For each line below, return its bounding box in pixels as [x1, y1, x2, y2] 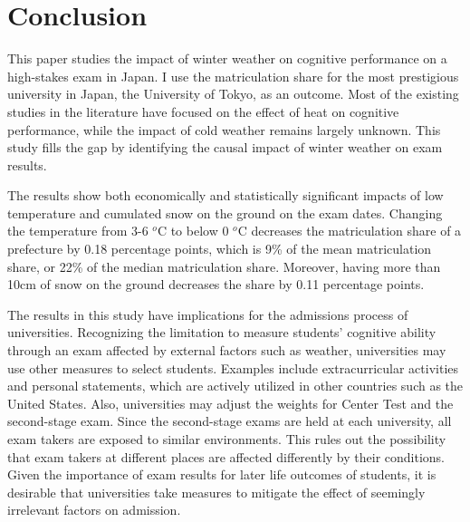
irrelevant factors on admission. [7, 500, 181, 519]
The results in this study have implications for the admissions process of [7, 304, 408, 324]
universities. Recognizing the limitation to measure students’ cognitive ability [7, 323, 436, 342]
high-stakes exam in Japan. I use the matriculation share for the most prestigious [7, 66, 459, 85]
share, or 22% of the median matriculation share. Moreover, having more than [7, 256, 441, 275]
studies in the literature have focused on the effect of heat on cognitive [7, 101, 399, 121]
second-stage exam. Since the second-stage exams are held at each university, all [7, 411, 452, 430]
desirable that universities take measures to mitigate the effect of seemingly [7, 482, 426, 501]
